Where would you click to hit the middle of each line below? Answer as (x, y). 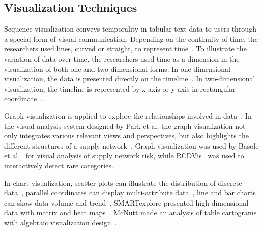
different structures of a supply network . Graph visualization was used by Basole (131, 145)
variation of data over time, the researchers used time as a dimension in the (122, 58)
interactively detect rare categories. (59, 165)
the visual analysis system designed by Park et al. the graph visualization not (125, 125)
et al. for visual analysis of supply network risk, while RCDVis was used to (124, 155)
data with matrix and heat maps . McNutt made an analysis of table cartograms (130, 212)
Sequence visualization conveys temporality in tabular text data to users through (130, 29)
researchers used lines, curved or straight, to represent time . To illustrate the (125, 49)
